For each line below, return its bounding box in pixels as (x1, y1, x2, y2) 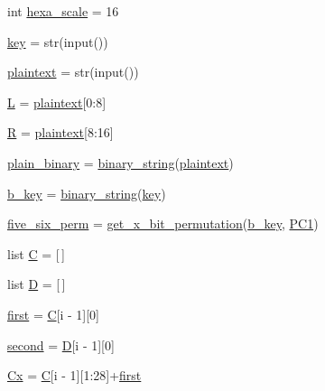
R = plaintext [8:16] (7, 123, 114, 142)
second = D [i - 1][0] (7, 335, 115, 354)
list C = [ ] (7, 244, 65, 263)
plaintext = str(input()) (7, 62, 139, 81)
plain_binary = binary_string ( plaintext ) (7, 153, 234, 172)
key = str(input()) (7, 32, 108, 51)
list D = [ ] (7, 275, 66, 293)
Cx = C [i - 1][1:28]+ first (7, 366, 142, 385)
